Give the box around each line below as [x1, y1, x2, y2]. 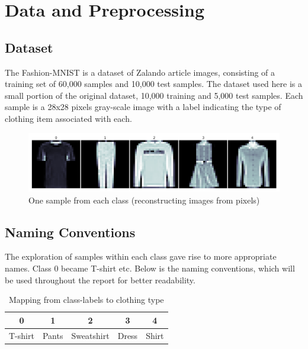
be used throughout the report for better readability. [5, 273, 195, 286]
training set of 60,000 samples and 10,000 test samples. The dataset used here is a [5, 77, 302, 90]
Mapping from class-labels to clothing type [8, 293, 164, 306]
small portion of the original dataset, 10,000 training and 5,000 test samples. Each [5, 89, 303, 101]
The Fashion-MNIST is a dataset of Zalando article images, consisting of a [5, 66, 275, 78]
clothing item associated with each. [5, 112, 132, 124]
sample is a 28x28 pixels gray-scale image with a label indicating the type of [5, 101, 281, 113]
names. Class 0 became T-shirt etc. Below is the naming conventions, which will [5, 261, 295, 274]
